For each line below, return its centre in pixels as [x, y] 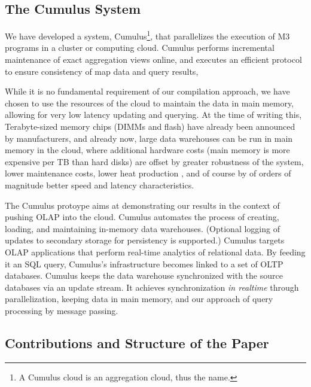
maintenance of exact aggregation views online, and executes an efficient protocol [153, 60]
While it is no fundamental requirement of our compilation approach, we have [147, 91]
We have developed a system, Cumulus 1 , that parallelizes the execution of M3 [147, 35]
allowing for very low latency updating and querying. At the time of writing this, [153, 115]
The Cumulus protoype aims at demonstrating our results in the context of [142, 205]
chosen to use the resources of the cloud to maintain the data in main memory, [149, 103]
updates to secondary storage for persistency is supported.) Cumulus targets [145, 240]
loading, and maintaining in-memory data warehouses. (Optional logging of [142, 228]
